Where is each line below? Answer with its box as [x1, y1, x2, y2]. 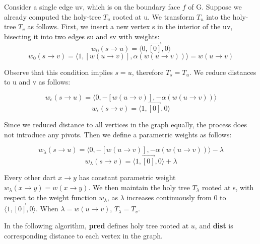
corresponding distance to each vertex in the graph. [4, 230, 163, 240]
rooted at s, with [202, 182, 254, 192]
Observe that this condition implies [4, 66, 113, 77]
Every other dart [4, 172, 56, 183]
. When [36, 203, 58, 214]
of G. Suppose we [188, 2, 242, 12]
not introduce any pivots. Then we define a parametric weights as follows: [4, 129, 232, 139]
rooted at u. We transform [113, 11, 194, 22]
